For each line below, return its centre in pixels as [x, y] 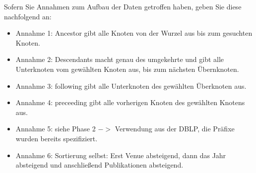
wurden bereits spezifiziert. [57, 138]
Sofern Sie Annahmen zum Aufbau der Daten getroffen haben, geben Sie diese [123, 6]
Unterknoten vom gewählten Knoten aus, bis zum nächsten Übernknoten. [127, 69]
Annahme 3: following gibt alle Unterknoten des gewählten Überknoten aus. [131, 86]
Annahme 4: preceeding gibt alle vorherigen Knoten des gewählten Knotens [130, 102]
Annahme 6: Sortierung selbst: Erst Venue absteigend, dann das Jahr [121, 155]
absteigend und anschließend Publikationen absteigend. [99, 165]
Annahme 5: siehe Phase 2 [56, 129]
